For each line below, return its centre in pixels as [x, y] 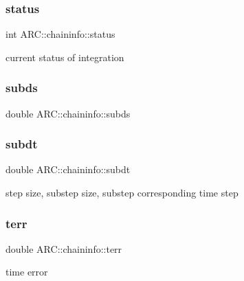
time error [27, 272]
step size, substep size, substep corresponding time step [122, 193]
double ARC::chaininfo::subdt [68, 169]
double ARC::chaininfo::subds [68, 113]
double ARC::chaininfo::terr [64, 248]
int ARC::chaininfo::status [60, 34]
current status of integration [65, 57]
